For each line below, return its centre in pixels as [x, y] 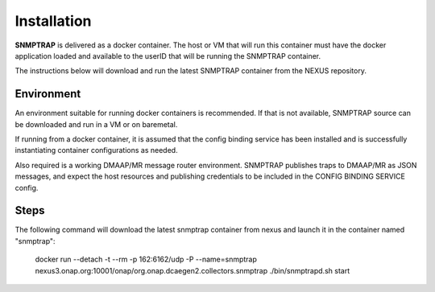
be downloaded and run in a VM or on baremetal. [96, 124]
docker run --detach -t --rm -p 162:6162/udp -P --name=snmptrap [146, 259]
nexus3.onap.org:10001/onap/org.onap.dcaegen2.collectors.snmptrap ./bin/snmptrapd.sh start [193, 270]
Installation [53, 21]
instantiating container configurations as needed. [96, 150]
